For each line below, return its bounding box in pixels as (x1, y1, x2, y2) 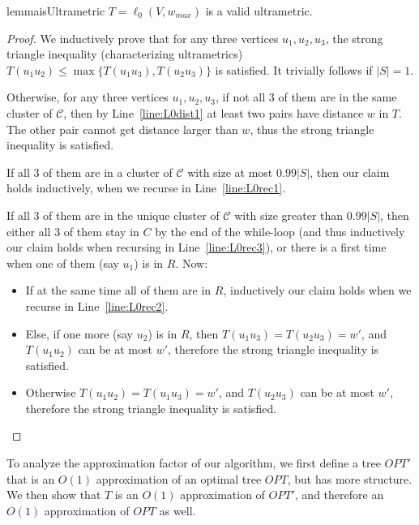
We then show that (6, 486, 101, 503)
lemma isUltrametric (6, 2, 105, 19)
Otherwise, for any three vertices (6, 88, 169, 105)
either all (6, 222, 51, 239)
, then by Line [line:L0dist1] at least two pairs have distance (63, 104, 364, 121)
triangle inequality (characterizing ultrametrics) (6, 45, 243, 62)
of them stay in (63, 222, 139, 239)
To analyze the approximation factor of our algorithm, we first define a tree (6, 454, 381, 471)
